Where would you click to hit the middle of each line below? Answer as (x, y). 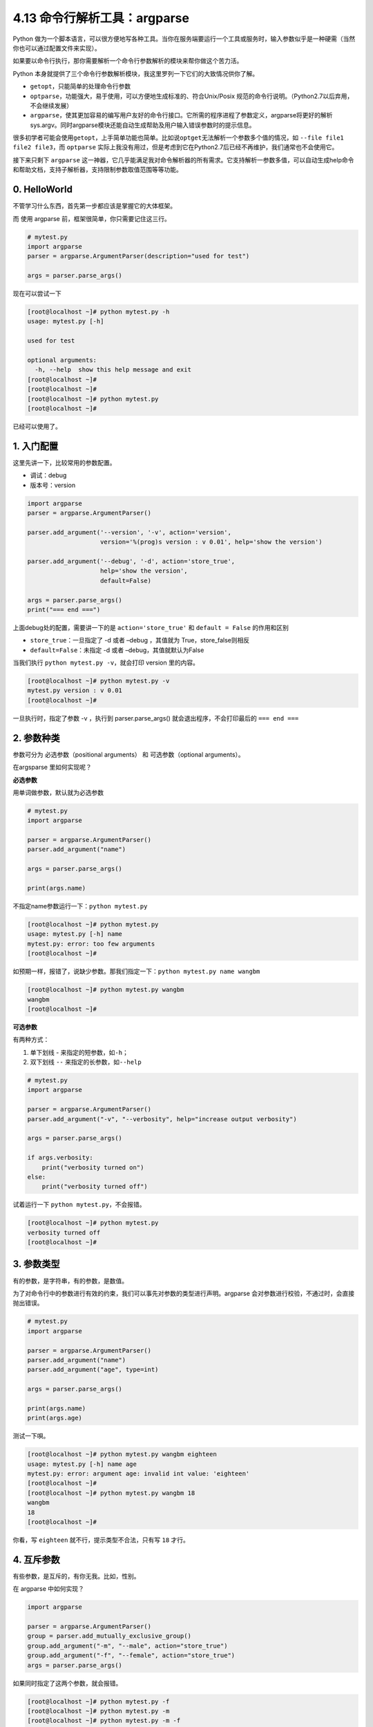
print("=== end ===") (64, 609)
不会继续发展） (51, 105)
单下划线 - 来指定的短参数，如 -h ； (79, 1052)
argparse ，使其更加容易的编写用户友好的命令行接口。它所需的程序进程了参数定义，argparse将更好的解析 (181, 115)
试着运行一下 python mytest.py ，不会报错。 (79, 1205)
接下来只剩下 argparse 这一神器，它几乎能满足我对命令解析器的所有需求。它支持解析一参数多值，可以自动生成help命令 (183, 160)
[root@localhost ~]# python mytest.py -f (98, 1701)
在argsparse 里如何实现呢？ (52, 767)
